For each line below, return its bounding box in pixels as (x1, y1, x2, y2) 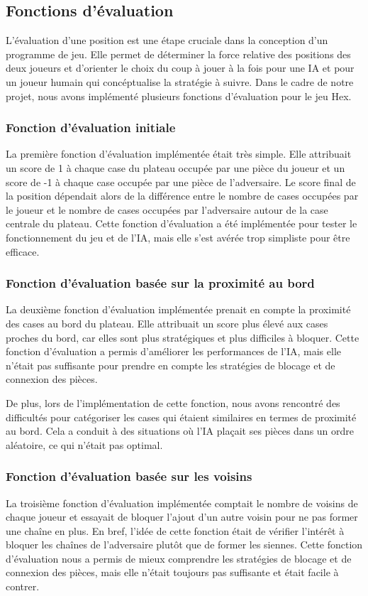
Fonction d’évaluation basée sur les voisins (6, 467, 252, 485)
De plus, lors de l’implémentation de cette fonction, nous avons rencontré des (6, 395, 340, 410)
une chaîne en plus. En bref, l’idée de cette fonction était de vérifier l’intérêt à (6, 523, 345, 538)
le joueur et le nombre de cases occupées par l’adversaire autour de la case (6, 202, 328, 217)
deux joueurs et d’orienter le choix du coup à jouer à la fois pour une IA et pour (6, 60, 355, 75)
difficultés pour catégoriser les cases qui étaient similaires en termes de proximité (6, 409, 357, 424)
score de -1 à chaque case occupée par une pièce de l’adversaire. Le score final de (6, 174, 356, 189)
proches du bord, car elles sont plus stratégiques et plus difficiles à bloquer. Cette (6, 330, 359, 345)
